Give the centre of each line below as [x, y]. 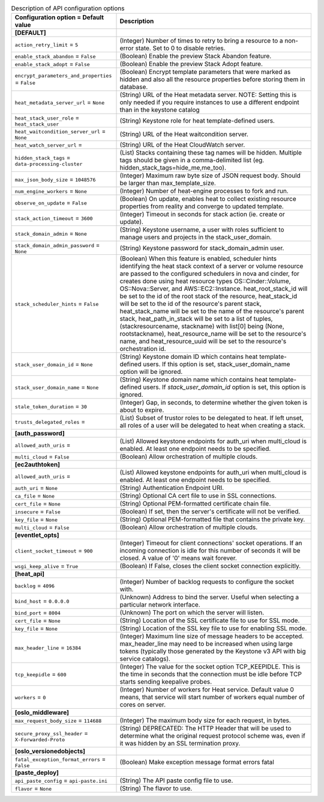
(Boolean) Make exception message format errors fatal [197, 762]
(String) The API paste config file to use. [176, 780]
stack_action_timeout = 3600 [54, 218]
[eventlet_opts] [37, 535]
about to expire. [142, 410]
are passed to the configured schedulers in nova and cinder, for [210, 274]
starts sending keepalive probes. [166, 682]
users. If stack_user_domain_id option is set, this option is [224, 387]
